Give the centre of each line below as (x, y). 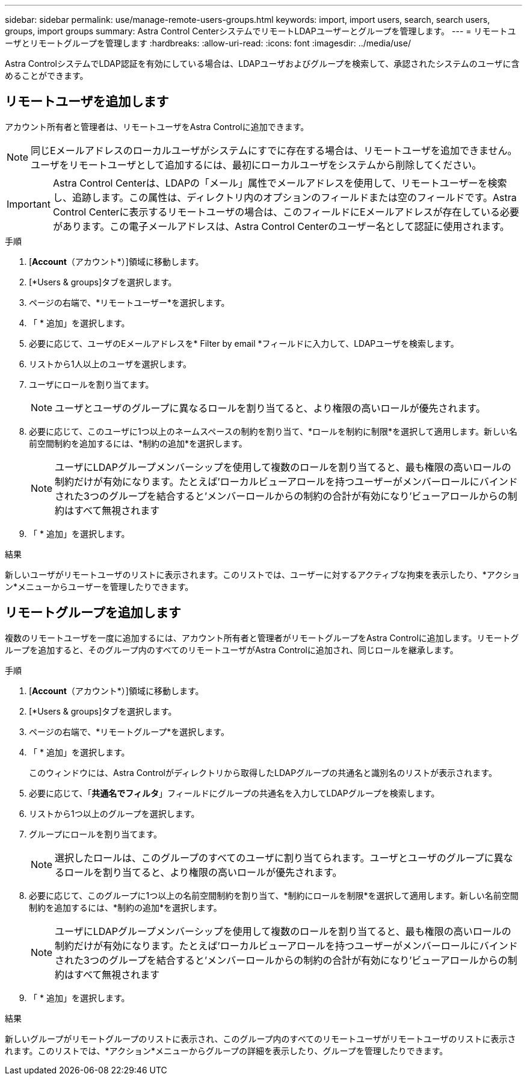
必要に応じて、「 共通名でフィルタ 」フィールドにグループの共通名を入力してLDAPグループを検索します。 (234, 793)
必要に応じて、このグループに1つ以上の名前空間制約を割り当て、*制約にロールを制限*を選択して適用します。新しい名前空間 (274, 895)
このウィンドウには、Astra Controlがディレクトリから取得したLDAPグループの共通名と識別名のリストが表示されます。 (263, 772)
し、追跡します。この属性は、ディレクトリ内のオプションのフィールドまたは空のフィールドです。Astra (285, 197)
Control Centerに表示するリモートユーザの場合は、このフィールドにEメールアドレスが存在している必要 (286, 212)
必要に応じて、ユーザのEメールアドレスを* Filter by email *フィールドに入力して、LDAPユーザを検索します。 (244, 343)
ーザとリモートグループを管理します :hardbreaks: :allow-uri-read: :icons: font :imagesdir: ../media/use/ (208, 43)
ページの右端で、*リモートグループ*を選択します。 (129, 731)
